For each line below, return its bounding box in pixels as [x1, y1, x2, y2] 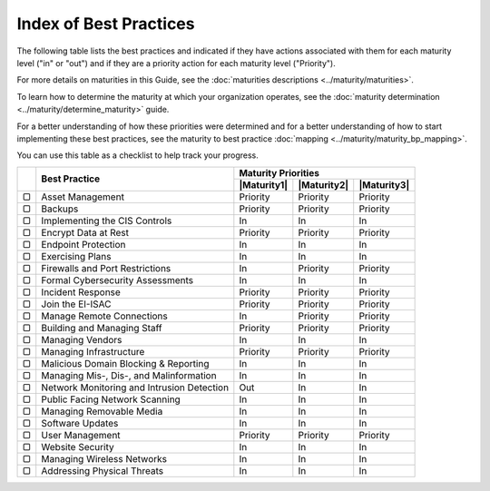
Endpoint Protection [41, 238, 126, 250]
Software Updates [41, 417, 119, 429]
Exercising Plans [41, 250, 112, 262]
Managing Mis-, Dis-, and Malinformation [41, 368, 217, 381]
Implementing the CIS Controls [41, 214, 172, 227]
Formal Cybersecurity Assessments [41, 273, 194, 286]
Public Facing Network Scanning [41, 393, 181, 406]
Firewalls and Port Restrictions [41, 261, 171, 274]
